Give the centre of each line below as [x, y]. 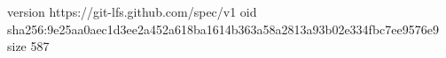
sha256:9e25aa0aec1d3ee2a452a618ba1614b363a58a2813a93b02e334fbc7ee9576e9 [223, 29]
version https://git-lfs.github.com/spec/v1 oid [132, 11]
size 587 [28, 46]
